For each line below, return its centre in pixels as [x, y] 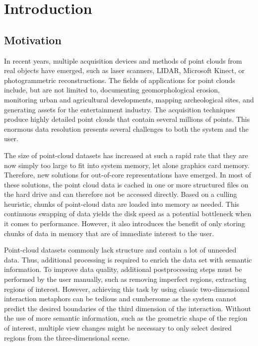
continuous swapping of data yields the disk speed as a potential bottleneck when [128, 214]
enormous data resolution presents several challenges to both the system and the [127, 129]
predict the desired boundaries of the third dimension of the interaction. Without [128, 308]
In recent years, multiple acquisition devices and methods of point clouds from [123, 60]
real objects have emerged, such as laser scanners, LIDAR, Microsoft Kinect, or [125, 70]
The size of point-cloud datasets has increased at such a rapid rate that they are [126, 155]
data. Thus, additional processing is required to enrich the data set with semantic [128, 259]
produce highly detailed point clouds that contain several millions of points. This [127, 119]
